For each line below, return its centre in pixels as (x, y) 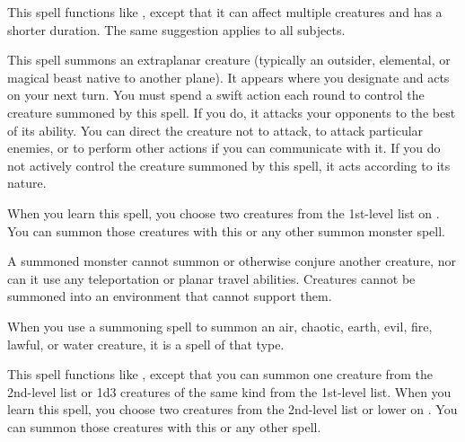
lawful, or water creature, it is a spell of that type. (146, 344)
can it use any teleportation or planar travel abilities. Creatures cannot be (211, 278)
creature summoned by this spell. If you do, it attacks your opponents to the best (232, 112)
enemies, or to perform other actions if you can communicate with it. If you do (224, 148)
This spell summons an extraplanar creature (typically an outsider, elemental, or (229, 60)
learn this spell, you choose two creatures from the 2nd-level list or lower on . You (232, 409)
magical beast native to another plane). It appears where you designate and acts (228, 77)
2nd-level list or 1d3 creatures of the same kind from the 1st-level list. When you (229, 391)
